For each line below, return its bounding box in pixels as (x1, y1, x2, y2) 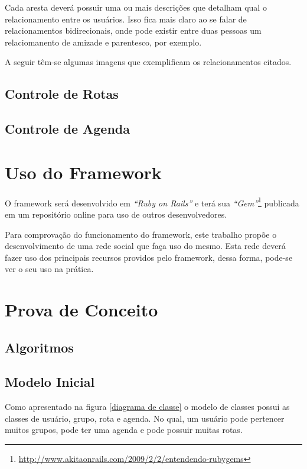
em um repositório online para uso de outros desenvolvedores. (5, 208, 227, 220)
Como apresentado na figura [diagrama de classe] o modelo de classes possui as (5, 400, 290, 413)
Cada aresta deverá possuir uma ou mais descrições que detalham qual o (5, 1, 267, 13)
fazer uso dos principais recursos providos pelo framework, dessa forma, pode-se (5, 251, 293, 263)
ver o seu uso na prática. (5, 263, 94, 275)
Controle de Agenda (5, 119, 130, 138)
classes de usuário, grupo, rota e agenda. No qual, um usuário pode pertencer (5, 412, 285, 424)
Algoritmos (5, 338, 74, 356)
